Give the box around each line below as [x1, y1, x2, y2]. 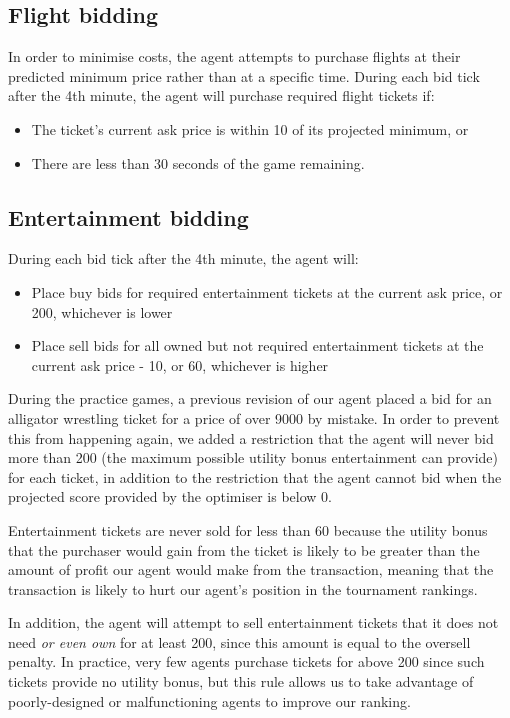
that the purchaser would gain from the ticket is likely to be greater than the [8, 539, 480, 560]
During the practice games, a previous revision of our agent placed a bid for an [8, 388, 492, 409]
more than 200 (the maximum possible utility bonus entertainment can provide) [8, 447, 498, 468]
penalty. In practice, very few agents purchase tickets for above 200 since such [8, 651, 485, 672]
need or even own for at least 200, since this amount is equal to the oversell [8, 631, 471, 652]
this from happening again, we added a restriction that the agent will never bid [8, 427, 494, 448]
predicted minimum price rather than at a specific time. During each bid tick [8, 65, 480, 86]
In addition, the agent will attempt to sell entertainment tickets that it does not [8, 612, 499, 633]
